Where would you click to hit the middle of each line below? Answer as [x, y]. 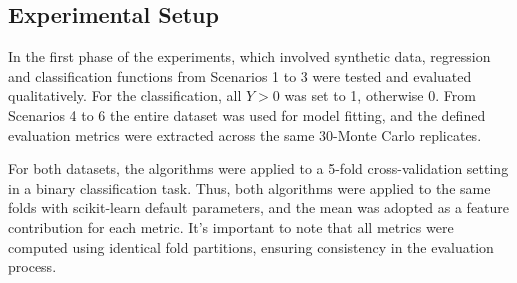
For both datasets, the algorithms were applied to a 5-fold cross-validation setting [258, 168]
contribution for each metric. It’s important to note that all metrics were [231, 226]
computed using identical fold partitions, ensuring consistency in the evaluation [251, 246]
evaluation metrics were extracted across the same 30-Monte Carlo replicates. [245, 134]
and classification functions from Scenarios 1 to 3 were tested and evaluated [240, 75]
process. [32, 266]
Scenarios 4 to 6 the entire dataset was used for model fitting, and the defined [247, 114]
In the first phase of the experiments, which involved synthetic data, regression [249, 56]
